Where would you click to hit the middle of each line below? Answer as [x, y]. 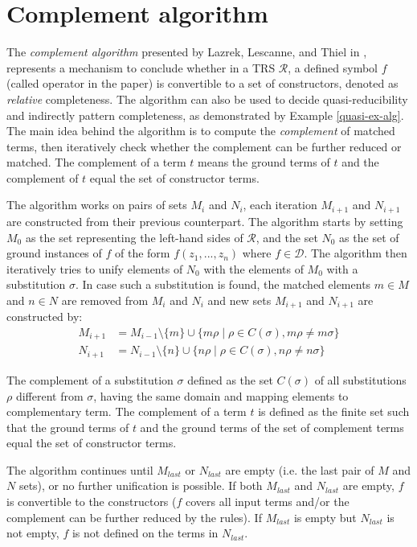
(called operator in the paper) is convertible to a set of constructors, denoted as [202, 83]
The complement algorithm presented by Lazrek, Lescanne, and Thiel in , [187, 52]
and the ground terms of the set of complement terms [272, 427]
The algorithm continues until [80, 469]
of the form [143, 253]
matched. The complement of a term [96, 162]
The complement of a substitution [90, 379]
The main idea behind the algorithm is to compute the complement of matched [201, 131]
